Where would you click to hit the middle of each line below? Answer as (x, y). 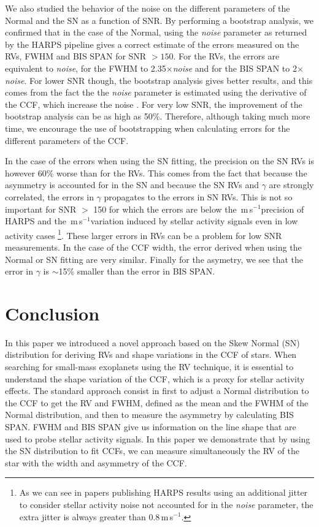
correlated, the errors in (49, 196)
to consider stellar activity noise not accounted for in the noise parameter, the (166, 504)
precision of (282, 209)
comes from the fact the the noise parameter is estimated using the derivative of (156, 92)
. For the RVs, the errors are (226, 56)
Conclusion (52, 313)
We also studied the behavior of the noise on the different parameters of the (148, 8)
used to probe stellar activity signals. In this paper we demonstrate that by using (158, 438)
